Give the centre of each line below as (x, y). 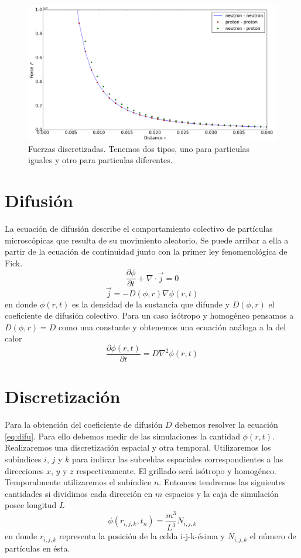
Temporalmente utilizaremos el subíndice (78, 482)
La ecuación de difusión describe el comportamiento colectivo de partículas (139, 228)
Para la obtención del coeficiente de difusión (84, 425)
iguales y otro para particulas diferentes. (100, 160)
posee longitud (31, 505)
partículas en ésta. (37, 548)
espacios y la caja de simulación (222, 493)
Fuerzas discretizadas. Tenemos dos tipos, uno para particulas (139, 148)
